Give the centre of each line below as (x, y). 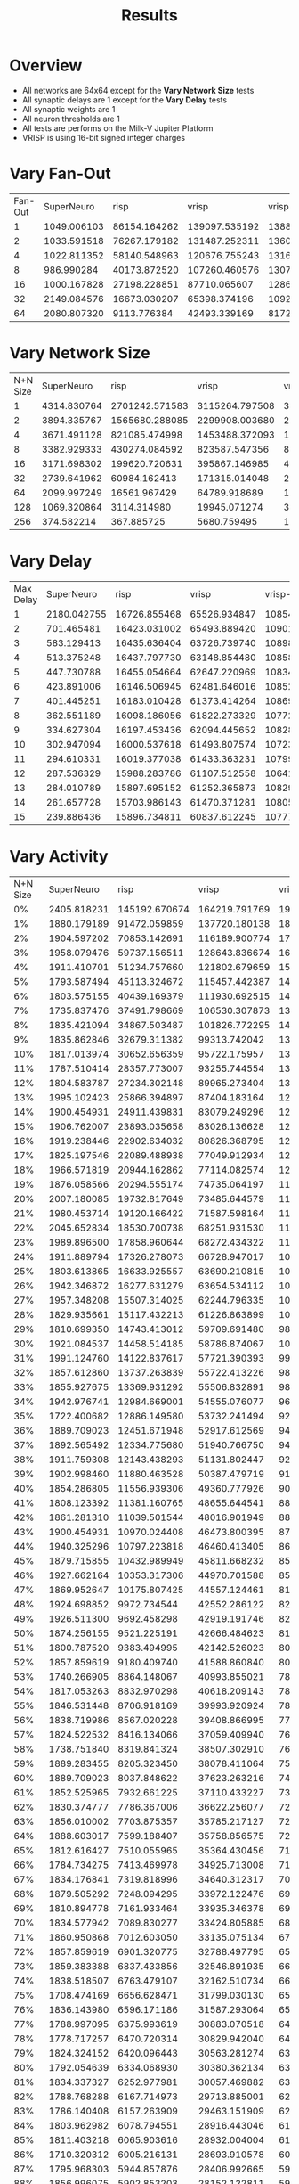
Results (149, 16)
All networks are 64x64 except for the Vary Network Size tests (138, 90)
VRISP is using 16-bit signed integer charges (103, 137)
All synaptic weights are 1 (69, 109)
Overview (46, 65)
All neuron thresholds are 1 (71, 119)
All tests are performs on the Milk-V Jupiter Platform (117, 128)
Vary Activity (59, 856)
